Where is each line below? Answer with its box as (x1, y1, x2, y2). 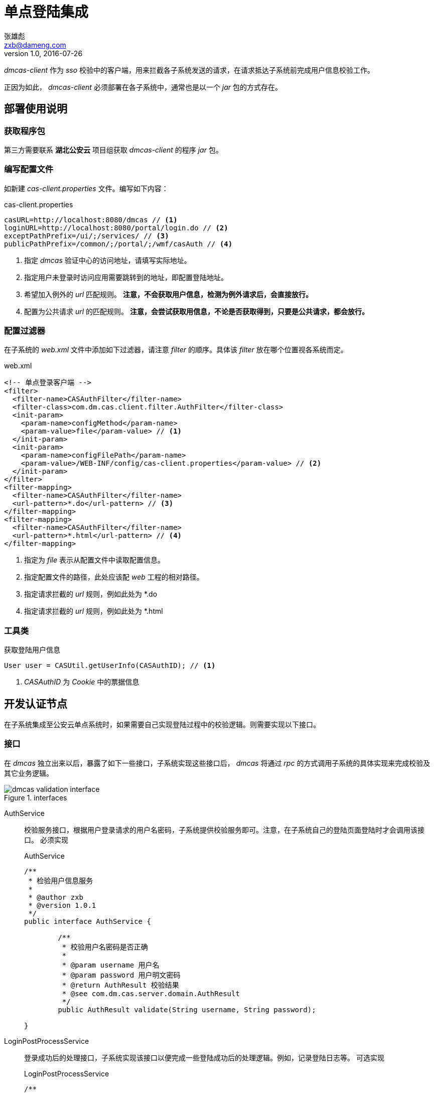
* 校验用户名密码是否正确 (62, 942, 148, 951)
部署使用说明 (4, 102, 67, 115)
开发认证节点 (4, 697, 67, 710)
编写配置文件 (4, 164, 54, 175)
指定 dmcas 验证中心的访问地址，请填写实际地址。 (24, 255, 191, 264)
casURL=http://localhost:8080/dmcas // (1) (4, 215, 178, 224)
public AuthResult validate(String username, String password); (58, 1005, 316, 1014)
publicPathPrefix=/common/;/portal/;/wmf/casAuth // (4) (4, 239, 233, 248)
